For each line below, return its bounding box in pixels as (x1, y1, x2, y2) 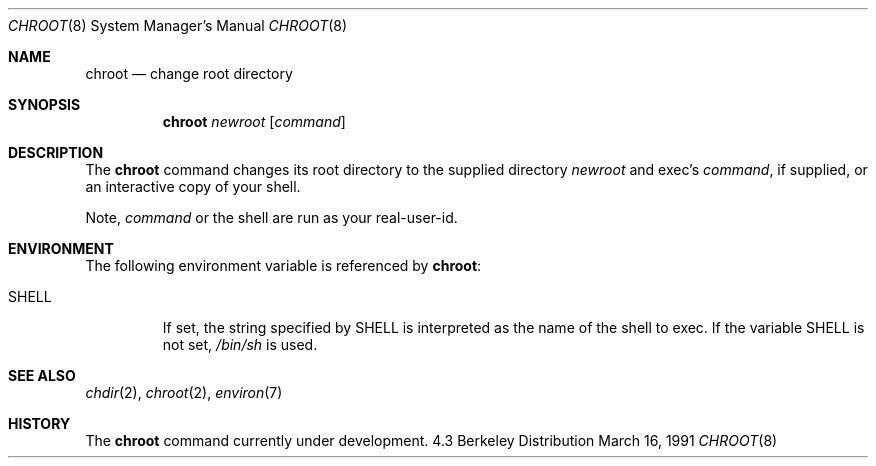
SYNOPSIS (8, 96, 81, 113)
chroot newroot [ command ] (162, 113, 346, 130)
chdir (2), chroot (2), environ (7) (85, 384, 283, 401)
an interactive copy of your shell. (85, 178, 301, 195)
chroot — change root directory (85, 65, 293, 82)
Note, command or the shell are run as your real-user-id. (85, 209, 458, 226)
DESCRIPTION (8, 144, 104, 161)
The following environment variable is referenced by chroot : (85, 257, 482, 274)
